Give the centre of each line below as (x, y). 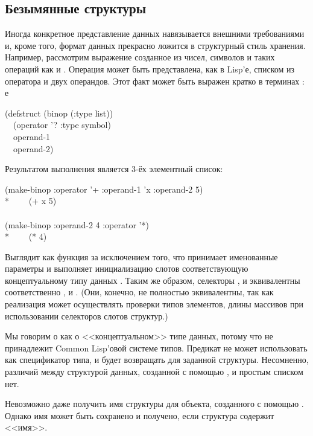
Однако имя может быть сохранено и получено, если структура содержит (140, 415)
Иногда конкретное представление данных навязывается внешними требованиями (155, 34)
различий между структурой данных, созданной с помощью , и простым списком (154, 372)
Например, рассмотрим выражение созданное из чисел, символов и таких (140, 57)
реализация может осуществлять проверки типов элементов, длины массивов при (154, 304)
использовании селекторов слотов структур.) (87, 316)
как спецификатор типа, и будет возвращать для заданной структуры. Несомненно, (157, 360)
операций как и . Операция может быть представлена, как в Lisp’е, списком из (150, 69)
